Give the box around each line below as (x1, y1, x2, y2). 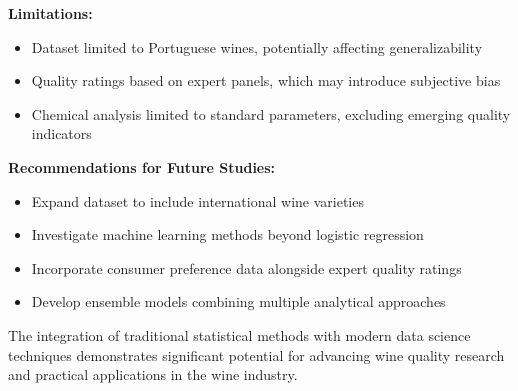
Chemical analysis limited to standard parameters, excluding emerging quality (31, 103, 511, 124)
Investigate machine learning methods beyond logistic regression (31, 224, 424, 245)
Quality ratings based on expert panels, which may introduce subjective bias (31, 70, 501, 91)
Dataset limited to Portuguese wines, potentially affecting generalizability (31, 36, 483, 57)
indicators (31, 123, 92, 144)
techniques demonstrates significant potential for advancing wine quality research (8, 344, 505, 365)
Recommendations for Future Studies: (8, 156, 276, 177)
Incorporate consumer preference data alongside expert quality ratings (31, 257, 462, 278)
